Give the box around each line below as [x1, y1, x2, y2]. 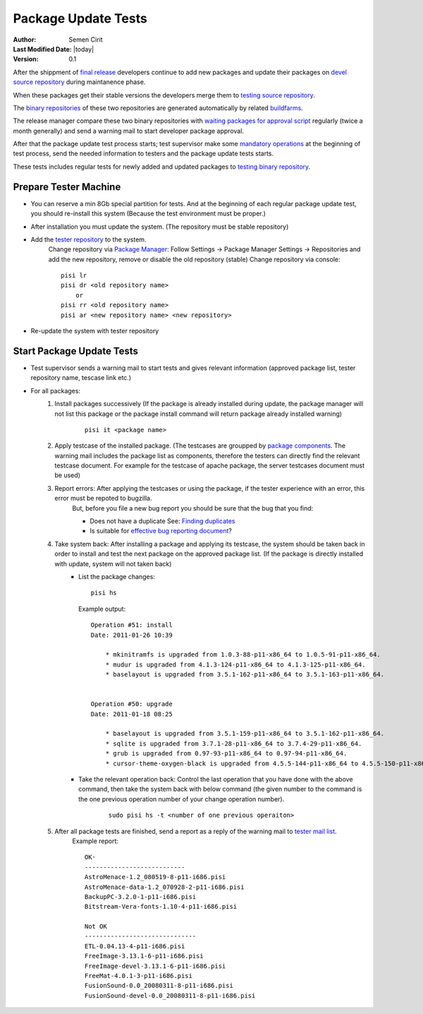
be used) [54, 471, 81, 479]
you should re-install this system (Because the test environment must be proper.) [30, 209, 266, 218]
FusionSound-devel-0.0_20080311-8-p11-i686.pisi [85, 991, 256, 999]
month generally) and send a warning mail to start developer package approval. [13, 126, 245, 135]
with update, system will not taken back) [54, 559, 172, 568]
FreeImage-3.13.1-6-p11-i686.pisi [85, 952, 204, 960]
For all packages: [30, 386, 81, 395]
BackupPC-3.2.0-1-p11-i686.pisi [85, 893, 197, 900]
